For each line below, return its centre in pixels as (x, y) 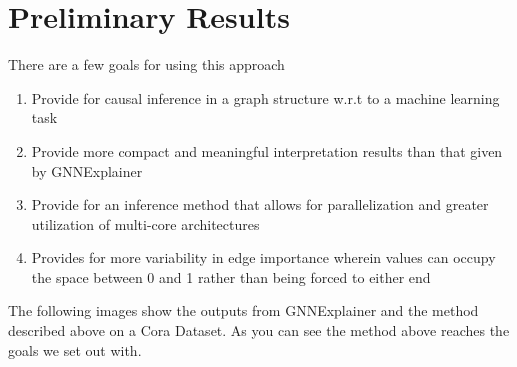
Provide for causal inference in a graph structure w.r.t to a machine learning (265, 97)
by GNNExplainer (87, 170)
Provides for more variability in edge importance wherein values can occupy (263, 257)
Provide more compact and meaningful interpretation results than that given (267, 150)
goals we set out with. (75, 349)
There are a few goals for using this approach (146, 64)
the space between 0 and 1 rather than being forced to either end (231, 276)
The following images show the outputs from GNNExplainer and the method (243, 310)
